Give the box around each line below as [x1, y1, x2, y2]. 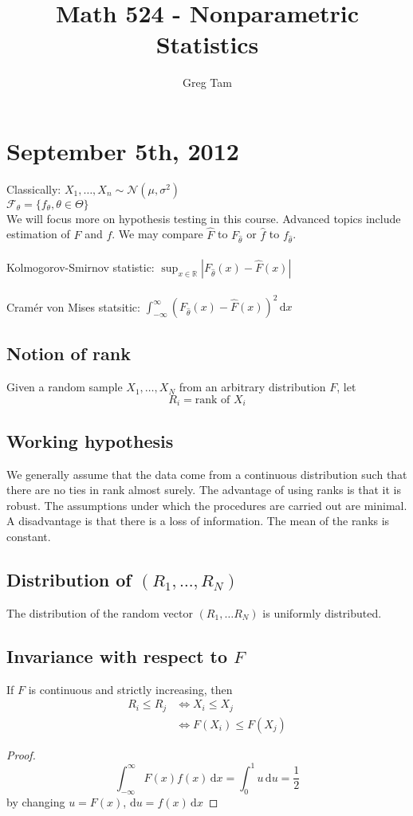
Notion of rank [6, 341, 131, 366]
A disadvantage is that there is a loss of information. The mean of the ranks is [6, 512, 390, 529]
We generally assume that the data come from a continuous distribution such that [6, 465, 407, 482]
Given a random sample [6, 379, 123, 395]
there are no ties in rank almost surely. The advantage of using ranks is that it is [6, 481, 401, 498]
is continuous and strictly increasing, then [28, 681, 233, 697]
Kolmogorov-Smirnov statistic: [6, 259, 155, 275]
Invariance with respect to [6, 643, 228, 668]
